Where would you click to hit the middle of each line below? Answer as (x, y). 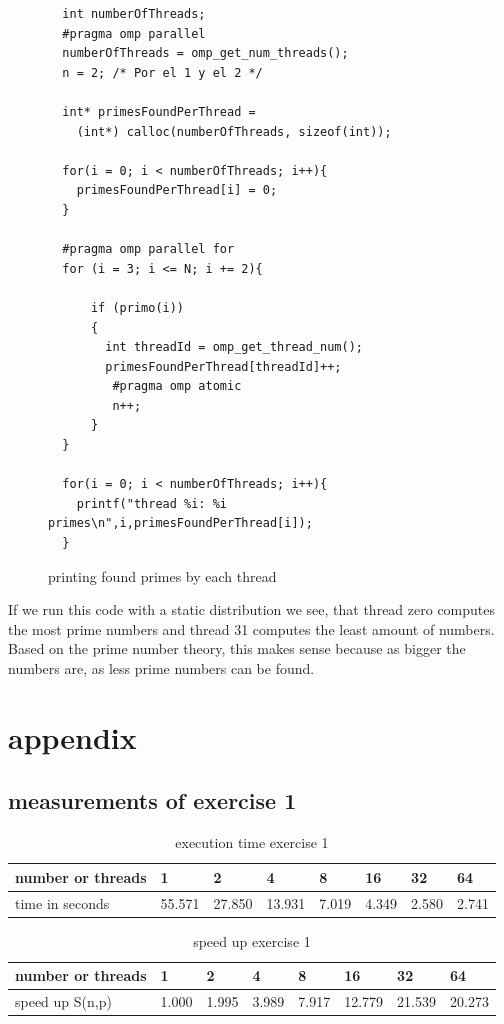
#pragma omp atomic (177, 386)
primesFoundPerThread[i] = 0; (177, 190)
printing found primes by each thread (162, 575)
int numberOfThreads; (134, 14)
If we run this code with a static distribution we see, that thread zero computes (252, 609)
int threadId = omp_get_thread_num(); (234, 347)
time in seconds (62, 902)
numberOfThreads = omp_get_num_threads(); (205, 53)
